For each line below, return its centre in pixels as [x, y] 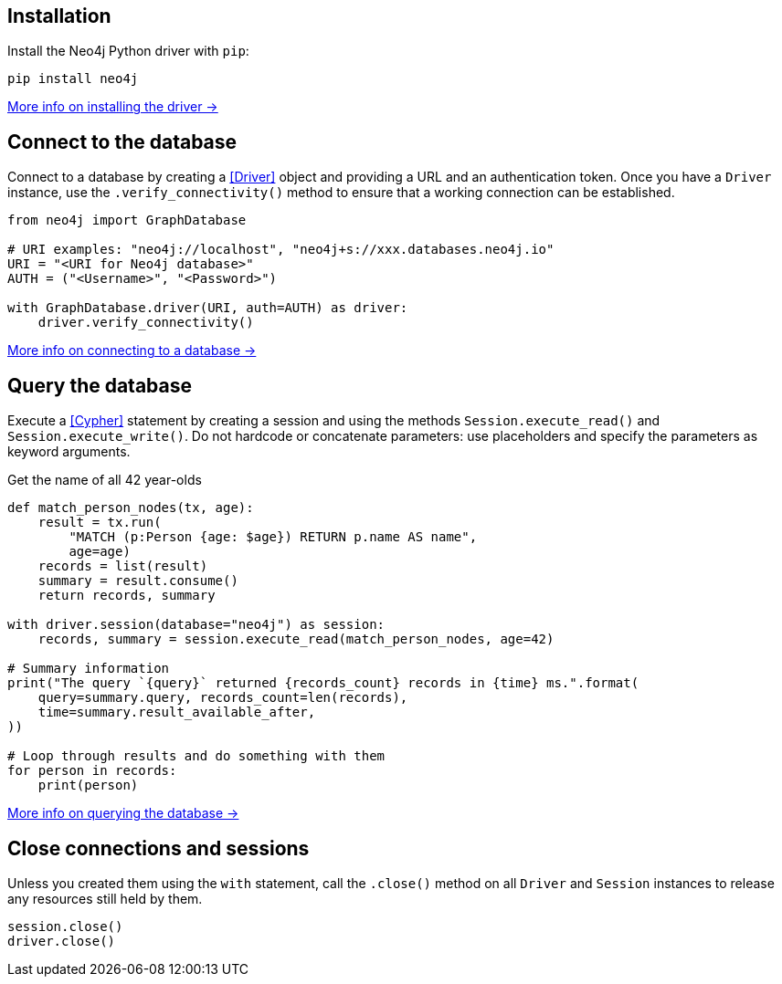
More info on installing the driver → [113, 107]
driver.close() [62, 941]
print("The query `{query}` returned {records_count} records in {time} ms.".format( [323, 683]
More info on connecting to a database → [132, 351]
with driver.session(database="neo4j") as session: [196, 625]
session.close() [65, 926]
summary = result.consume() [138, 581]
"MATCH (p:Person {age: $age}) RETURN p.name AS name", [273, 537]
